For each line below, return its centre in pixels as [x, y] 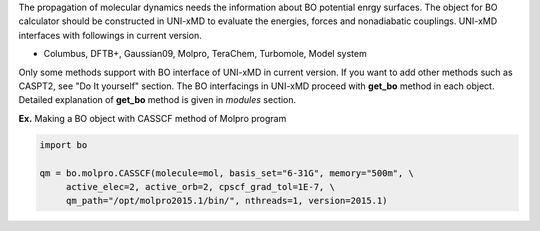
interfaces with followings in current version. [110, 35]
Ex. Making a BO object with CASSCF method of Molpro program [152, 118]
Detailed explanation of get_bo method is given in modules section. [157, 100]
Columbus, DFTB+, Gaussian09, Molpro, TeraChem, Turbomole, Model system [205, 54]
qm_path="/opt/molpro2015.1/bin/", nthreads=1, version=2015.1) [226, 201]
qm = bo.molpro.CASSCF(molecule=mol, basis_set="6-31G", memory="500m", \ [227, 173]
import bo [63, 144]
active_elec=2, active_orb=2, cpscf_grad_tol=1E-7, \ [200, 186]
